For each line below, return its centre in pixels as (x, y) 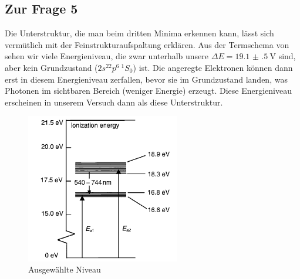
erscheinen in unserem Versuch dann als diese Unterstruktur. (114, 102)
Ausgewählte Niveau (65, 269)
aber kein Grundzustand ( (51, 67)
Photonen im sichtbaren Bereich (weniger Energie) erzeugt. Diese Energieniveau (149, 91)
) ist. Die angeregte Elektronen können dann (213, 67)
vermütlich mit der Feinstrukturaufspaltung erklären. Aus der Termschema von (147, 44)
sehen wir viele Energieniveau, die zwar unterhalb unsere (107, 56)
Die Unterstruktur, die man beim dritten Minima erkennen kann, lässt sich (139, 33)
